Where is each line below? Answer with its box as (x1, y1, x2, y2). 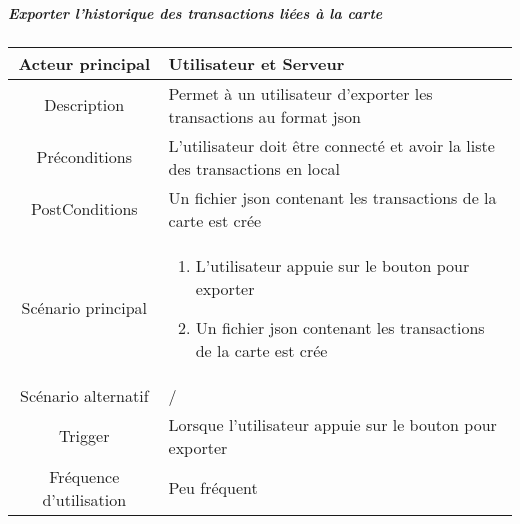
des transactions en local (168, 156, 340, 180)
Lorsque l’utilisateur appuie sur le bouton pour (168, 412, 497, 436)
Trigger (59, 424, 110, 448)
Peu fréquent (168, 476, 258, 500)
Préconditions (36, 145, 133, 169)
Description (44, 93, 125, 117)
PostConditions (30, 197, 138, 221)
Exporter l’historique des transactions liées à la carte (8, 2, 383, 23)
